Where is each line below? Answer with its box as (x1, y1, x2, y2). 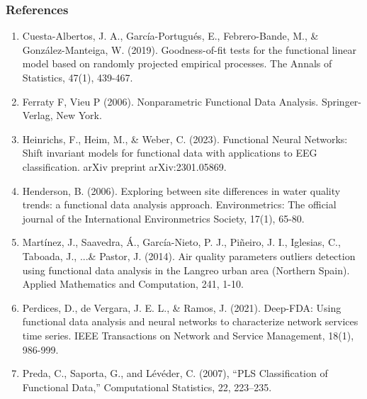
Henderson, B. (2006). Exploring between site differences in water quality (22, 183, 341, 198)
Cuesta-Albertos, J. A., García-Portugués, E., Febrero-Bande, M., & (22, 28, 319, 43)
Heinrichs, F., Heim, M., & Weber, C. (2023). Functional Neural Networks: (22, 131, 348, 146)
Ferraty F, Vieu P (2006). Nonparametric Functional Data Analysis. (22, 94, 319, 108)
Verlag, (22, 108, 53, 123)
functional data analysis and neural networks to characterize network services (22, 314, 358, 329)
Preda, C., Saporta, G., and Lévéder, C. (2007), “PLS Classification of (22, 366, 328, 381)
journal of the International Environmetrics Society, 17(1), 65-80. (22, 210, 305, 225)
